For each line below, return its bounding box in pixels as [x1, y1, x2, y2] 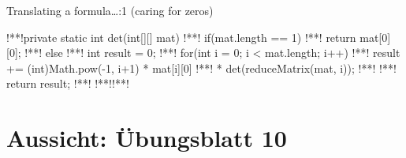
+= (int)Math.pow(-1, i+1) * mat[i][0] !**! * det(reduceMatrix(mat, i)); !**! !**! [6, 59, 397, 76]
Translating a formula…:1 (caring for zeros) [6, 2, 214, 18]
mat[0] [359, 28, 391, 45]
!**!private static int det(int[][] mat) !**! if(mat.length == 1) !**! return [6, 28, 356, 45]
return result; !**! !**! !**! [6, 75, 129, 92]
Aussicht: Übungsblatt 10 [6, 122, 287, 154]
